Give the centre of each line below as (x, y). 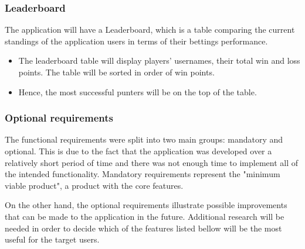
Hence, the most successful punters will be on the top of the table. (138, 91)
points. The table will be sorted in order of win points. (116, 72)
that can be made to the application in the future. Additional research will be (145, 216)
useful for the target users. (52, 239)
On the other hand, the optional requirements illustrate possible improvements (146, 205)
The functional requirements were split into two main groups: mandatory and (144, 139)
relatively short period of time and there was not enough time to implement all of (152, 162)
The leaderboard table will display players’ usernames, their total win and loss (159, 60)
